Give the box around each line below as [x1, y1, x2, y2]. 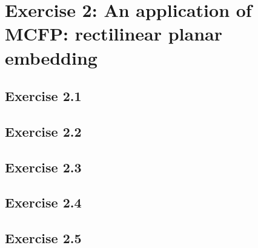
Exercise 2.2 [5, 122, 82, 140]
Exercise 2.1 [5, 86, 82, 105]
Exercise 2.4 [5, 193, 82, 212]
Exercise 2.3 [5, 157, 82, 176]
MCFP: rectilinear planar [5, 21, 223, 46]
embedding [5, 45, 98, 70]
